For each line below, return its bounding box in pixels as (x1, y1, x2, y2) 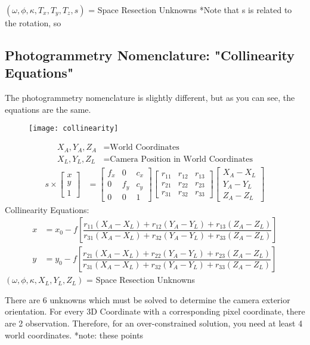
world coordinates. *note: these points (5, 328, 144, 341)
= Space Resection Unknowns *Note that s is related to (88, 4, 292, 16)
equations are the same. (5, 103, 91, 115)
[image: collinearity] (29, 124, 119, 133)
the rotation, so (5, 17, 61, 29)
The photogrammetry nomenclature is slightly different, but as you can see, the (5, 91, 295, 104)
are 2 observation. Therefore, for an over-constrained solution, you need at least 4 (5, 316, 303, 329)
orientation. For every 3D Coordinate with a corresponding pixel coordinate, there (5, 305, 305, 318)
